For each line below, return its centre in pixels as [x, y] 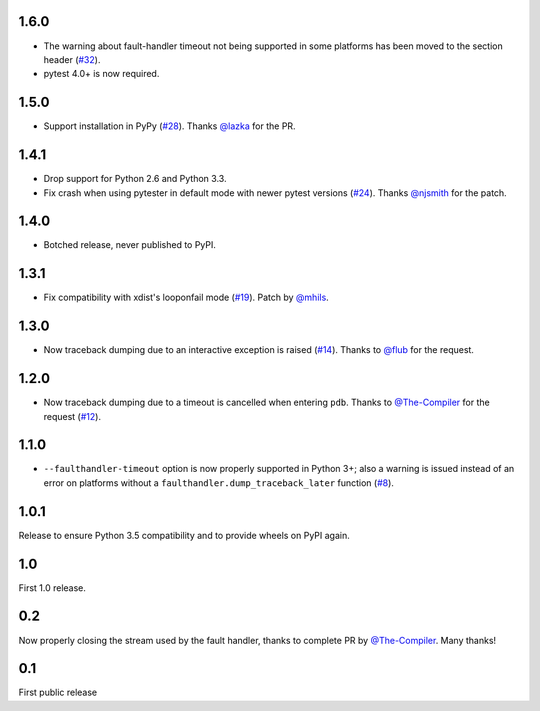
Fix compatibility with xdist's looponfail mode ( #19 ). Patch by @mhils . [186, 297]
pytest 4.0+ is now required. [101, 74]
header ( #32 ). [72, 59]
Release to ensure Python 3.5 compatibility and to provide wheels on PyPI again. [184, 535]
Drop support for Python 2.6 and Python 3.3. [135, 179]
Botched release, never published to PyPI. [130, 245]
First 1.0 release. [52, 587]
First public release [58, 692]
